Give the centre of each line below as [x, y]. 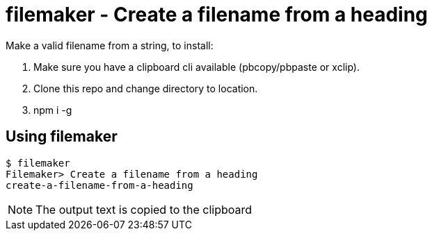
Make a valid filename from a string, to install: [110, 45]
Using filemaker [62, 137]
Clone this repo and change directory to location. [146, 88]
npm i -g [53, 110]
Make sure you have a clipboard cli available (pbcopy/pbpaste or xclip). [197, 67]
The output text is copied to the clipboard [144, 209]
